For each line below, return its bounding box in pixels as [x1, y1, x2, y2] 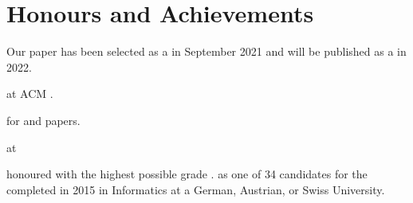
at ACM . [6, 85, 53, 102]
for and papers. [6, 111, 81, 128]
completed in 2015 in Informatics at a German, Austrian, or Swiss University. [6, 181, 385, 197]
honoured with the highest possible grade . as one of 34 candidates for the [6, 166, 368, 182]
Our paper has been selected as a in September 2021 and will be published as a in [6, 43, 407, 60]
